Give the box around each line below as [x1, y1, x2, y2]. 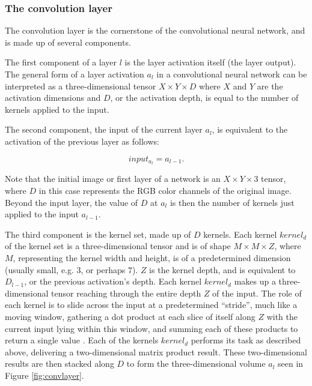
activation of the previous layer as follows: [5, 134, 159, 147]
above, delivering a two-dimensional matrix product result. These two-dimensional [5, 345, 307, 358]
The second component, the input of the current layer [5, 123, 203, 136]
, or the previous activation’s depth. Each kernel [24, 275, 202, 288]
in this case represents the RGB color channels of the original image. [38, 184, 292, 197]
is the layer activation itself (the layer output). [124, 56, 296, 68]
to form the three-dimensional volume [126, 357, 266, 370]
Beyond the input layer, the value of [5, 196, 138, 208]
